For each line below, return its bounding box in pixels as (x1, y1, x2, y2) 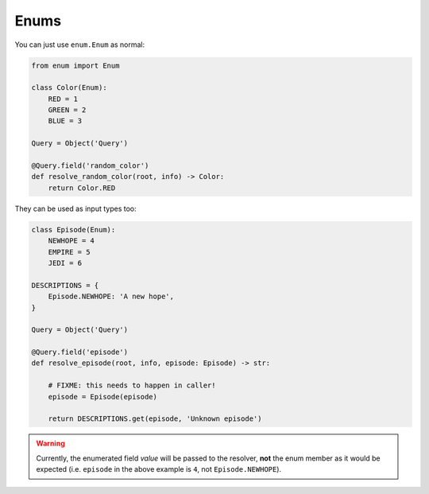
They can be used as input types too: (14, 204, 137, 213)
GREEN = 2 (48, 106, 87, 115)
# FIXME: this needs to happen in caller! (48, 381, 216, 390)
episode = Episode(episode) (48, 392, 158, 401)
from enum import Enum (31, 60, 120, 70)
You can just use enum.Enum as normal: (14, 40, 145, 49)
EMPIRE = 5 (48, 247, 91, 256)
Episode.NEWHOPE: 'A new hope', (48, 292, 175, 301)
